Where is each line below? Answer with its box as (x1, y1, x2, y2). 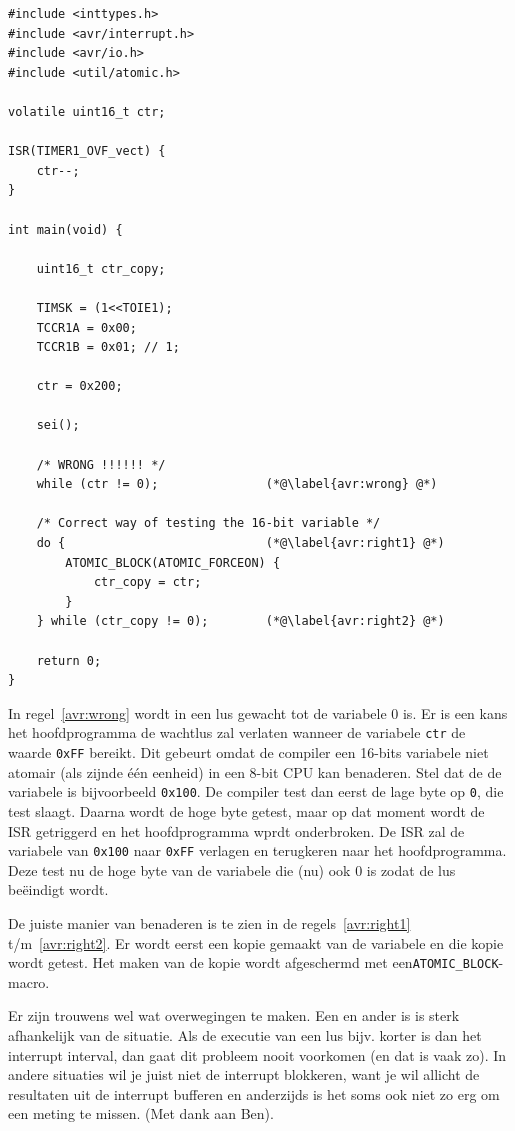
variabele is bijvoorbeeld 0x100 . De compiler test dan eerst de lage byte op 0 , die (8, 781, 504, 802)
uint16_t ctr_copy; (36, 261, 166, 276)
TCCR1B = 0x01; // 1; (36, 340, 180, 355)
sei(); (36, 418, 80, 433)
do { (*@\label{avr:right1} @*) (36, 536, 445, 551)
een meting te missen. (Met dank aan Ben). (8, 1103, 274, 1124)
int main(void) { (8, 222, 123, 237)
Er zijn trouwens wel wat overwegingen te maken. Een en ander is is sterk (8, 1005, 460, 1026)
